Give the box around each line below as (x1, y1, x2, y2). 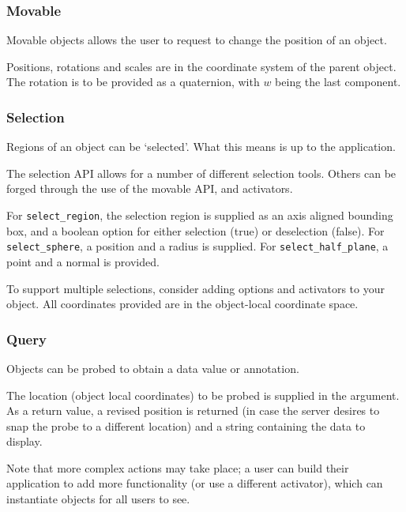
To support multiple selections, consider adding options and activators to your (6, 280, 385, 296)
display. (6, 433, 43, 450)
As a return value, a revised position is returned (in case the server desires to (6, 402, 380, 419)
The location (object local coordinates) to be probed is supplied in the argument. (6, 386, 400, 403)
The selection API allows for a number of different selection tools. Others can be (6, 164, 397, 181)
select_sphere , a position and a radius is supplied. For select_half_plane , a (6, 238, 389, 254)
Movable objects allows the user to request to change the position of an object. (6, 32, 387, 48)
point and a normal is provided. (6, 253, 160, 269)
